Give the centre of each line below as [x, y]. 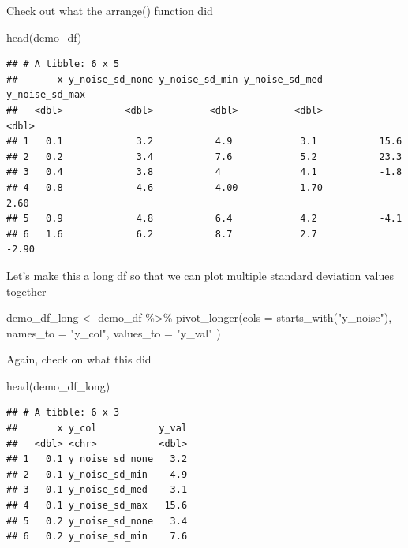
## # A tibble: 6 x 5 [63, 64]
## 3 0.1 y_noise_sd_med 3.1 [97, 490]
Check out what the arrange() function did [110, 10]
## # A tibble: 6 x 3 [63, 413]
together [26, 291]
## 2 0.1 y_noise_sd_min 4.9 [97, 474]
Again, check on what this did [79, 359]
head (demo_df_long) [58, 385]
